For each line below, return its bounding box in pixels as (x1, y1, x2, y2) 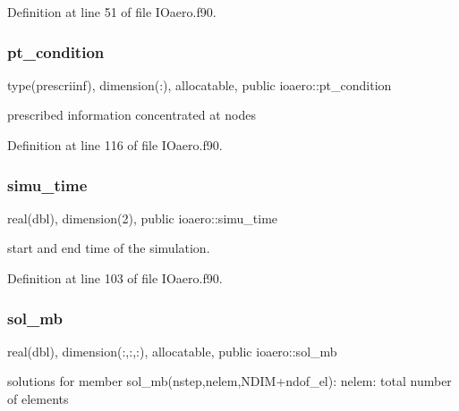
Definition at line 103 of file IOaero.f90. (7, 269, 223, 287)
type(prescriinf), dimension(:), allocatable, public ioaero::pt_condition (7, 75, 392, 94)
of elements (7, 390, 69, 407)
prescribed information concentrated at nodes (7, 105, 256, 124)
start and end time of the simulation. (7, 239, 210, 257)
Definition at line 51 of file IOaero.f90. (7, 3, 217, 21)
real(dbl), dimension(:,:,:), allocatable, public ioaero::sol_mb (7, 341, 337, 360)
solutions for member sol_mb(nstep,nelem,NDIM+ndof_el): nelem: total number (7, 372, 452, 390)
